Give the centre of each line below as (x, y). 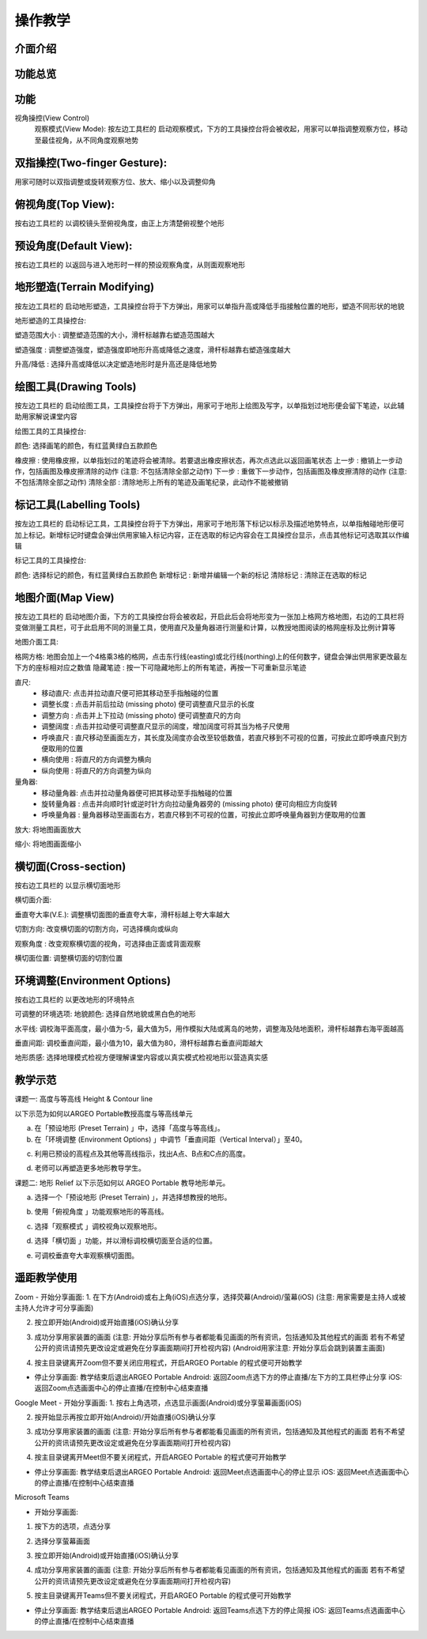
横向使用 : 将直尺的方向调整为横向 (96, 760)
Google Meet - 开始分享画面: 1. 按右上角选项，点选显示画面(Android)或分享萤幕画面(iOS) (158, 1403)
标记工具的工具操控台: (51, 561)
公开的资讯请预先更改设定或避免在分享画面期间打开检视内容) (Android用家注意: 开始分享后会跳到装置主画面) (210, 1348)
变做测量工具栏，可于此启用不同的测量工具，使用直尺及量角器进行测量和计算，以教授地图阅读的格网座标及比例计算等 (205, 628)
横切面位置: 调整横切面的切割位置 (68, 957)
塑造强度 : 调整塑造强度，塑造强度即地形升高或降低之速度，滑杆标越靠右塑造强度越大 (153, 349)
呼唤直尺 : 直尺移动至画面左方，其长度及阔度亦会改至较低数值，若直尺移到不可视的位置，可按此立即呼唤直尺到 (221, 737)
